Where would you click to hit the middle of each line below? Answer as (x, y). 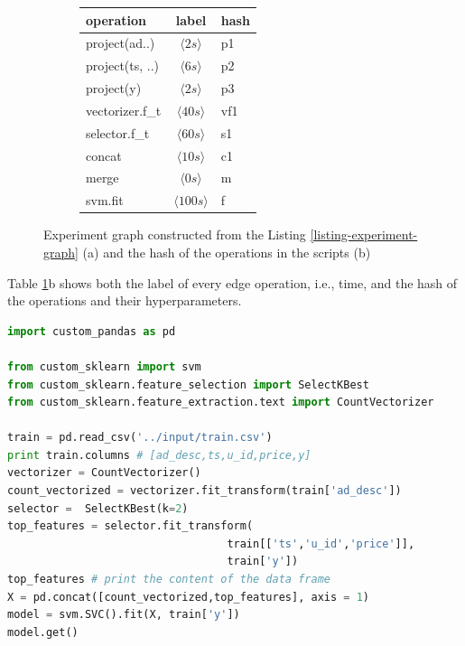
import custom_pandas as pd (92, 331)
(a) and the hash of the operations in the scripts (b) (227, 252)
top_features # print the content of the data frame (169, 580)
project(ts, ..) (123, 66)
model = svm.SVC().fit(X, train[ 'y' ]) (124, 615)
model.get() (43, 632)
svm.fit (105, 200)
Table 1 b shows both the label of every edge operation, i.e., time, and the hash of (232, 282)
